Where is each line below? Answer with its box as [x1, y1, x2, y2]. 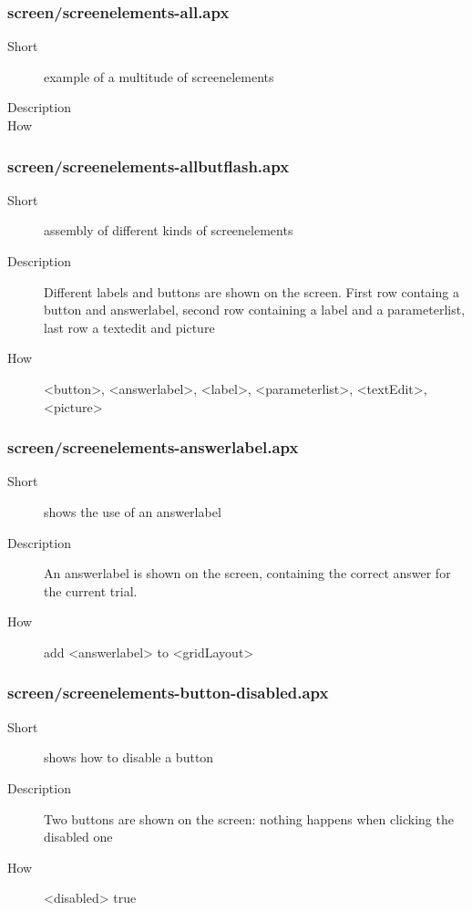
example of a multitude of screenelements [44, 67, 274, 86]
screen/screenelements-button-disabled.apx [7, 681, 329, 704]
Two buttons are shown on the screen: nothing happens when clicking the [44, 809, 454, 828]
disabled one [44, 827, 113, 846]
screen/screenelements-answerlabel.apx [7, 436, 299, 459]
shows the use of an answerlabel [44, 502, 221, 521]
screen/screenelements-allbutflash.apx [7, 154, 290, 177]
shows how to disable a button [44, 748, 214, 767]
